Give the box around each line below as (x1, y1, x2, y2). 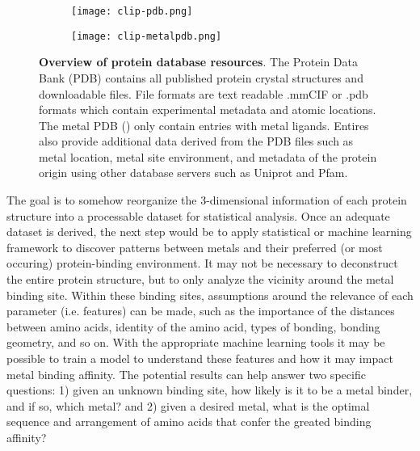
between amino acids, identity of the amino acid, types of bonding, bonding (6, 318, 380, 335)
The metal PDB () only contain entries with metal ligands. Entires (39, 116, 369, 133)
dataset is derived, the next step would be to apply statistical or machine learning (6, 223, 412, 240)
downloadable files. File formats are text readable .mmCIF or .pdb (39, 85, 368, 102)
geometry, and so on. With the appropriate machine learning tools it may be (6, 334, 385, 351)
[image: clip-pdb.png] (71, 6, 193, 17)
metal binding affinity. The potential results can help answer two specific (6, 365, 366, 382)
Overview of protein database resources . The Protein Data (39, 53, 358, 70)
